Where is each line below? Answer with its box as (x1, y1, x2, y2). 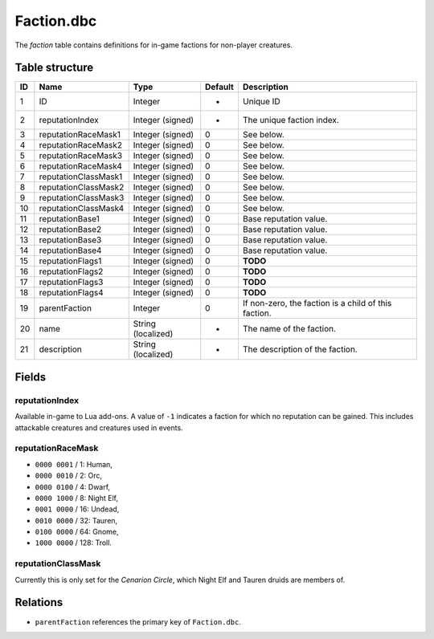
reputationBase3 (39, 234, 102, 246)
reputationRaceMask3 (39, 150, 123, 161)
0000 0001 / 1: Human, (35, 459, 113, 469)
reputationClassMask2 (39, 181, 125, 193)
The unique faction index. (242, 115, 339, 126)
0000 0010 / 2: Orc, (35, 470, 103, 481)
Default (205, 81, 235, 92)
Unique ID (242, 96, 280, 108)
